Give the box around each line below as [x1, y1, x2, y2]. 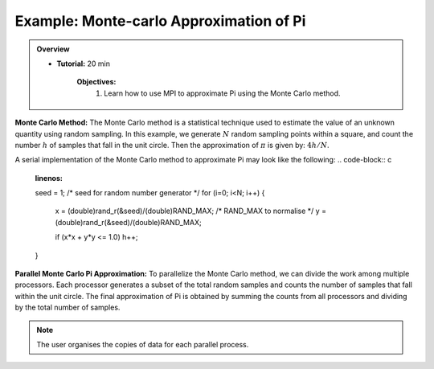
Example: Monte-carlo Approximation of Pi [14, 12, 306, 30]
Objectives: [76, 77, 117, 87]
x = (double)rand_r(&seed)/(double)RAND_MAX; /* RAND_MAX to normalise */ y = [55, 206, 327, 216]
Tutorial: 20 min [56, 59, 110, 68]
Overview [36, 44, 70, 54]
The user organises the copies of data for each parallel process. [36, 339, 249, 349]
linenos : [35, 173, 63, 182]
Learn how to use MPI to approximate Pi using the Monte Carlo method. [104, 88, 341, 98]
